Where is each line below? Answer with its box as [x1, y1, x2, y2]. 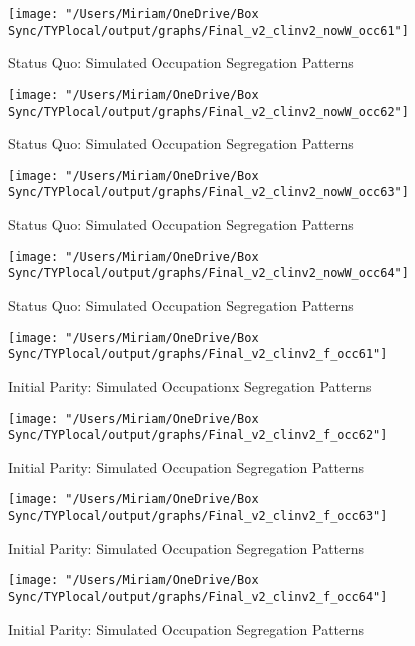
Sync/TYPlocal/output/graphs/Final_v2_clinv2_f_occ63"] [8, 509, 388, 524]
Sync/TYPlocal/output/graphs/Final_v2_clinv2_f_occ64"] [8, 590, 388, 604]
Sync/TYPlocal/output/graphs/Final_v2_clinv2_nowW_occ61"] [8, 23, 409, 38]
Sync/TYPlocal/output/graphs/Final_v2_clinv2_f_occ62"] [8, 428, 388, 443]
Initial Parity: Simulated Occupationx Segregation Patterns [8, 375, 372, 396]
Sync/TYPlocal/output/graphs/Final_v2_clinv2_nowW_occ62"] [8, 104, 409, 119]
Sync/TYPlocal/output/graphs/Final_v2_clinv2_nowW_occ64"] [8, 266, 409, 281]
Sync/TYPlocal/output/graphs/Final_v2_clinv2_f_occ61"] [8, 347, 388, 362]
